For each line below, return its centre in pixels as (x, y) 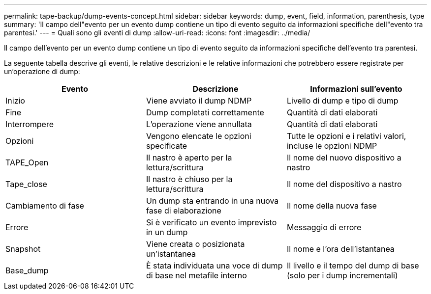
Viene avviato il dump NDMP (199, 101)
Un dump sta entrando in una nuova (212, 201)
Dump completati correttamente (205, 112)
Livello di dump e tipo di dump (342, 101)
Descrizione (215, 89)
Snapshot (23, 249)
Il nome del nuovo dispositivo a (344, 158)
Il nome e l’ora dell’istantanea (340, 249)
